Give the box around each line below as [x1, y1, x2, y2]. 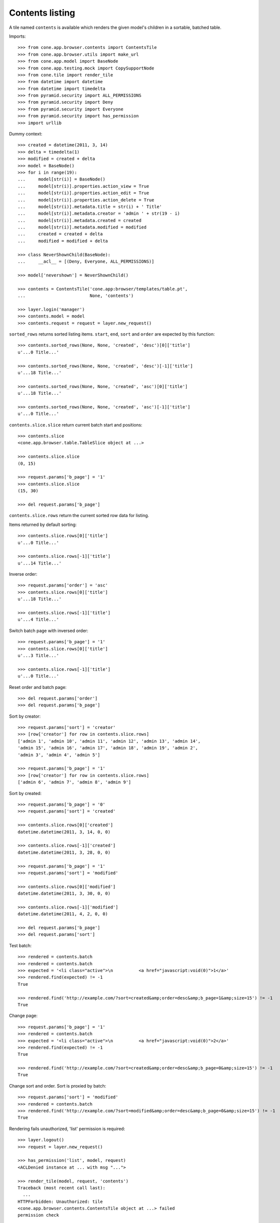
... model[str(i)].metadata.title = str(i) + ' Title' [18, 204, 162, 209]
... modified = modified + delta [18, 238, 108, 244]
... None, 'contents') [18, 293, 134, 298]
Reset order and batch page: [9, 684, 67, 690]
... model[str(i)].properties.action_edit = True [18, 190, 149, 196]
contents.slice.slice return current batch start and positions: [9, 422, 143, 428]
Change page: [9, 1013, 38, 1019]
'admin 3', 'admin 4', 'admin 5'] [18, 752, 100, 758]
